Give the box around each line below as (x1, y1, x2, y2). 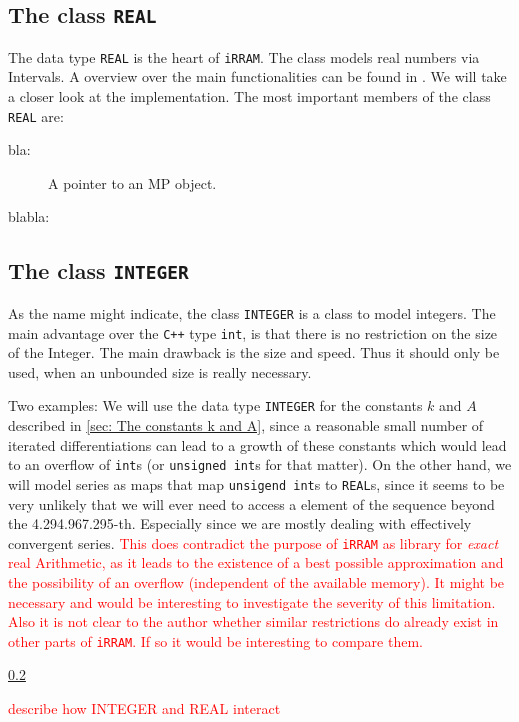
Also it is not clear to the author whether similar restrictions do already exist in (8, 611, 499, 632)
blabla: (8, 206, 50, 227)
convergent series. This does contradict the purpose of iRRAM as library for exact (8, 532, 499, 553)
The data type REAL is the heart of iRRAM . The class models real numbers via (8, 46, 480, 67)
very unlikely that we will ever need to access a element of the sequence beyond (8, 493, 495, 514)
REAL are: (8, 105, 64, 126)
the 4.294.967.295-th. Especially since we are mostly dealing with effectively (8, 513, 472, 534)
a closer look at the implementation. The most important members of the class (8, 86, 491, 107)
